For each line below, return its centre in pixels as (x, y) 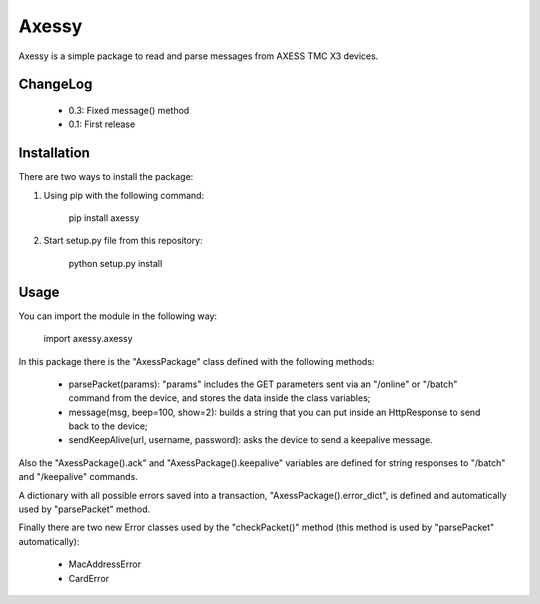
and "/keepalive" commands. (78, 477)
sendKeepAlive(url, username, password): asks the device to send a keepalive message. (251, 440)
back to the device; (108, 426)
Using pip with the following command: (124, 195)
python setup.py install (115, 263)
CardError (89, 578)
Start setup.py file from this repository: (123, 241)
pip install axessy (104, 218)
